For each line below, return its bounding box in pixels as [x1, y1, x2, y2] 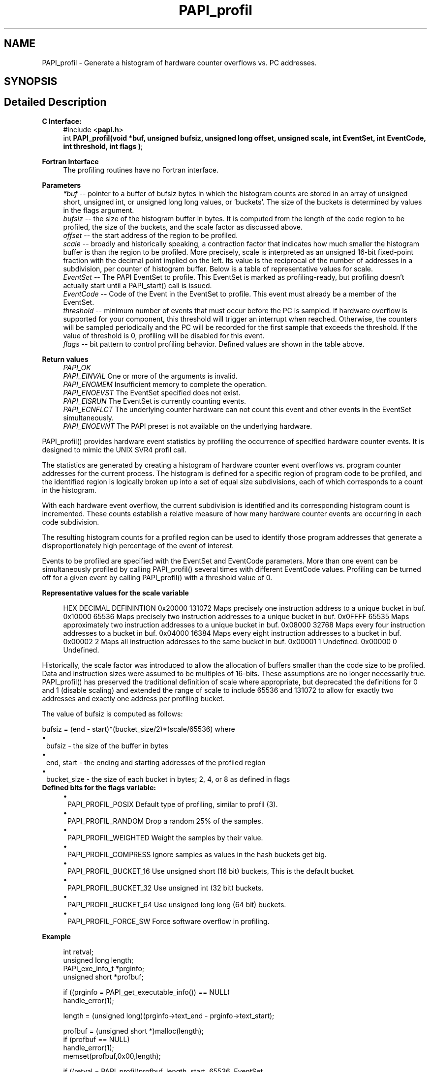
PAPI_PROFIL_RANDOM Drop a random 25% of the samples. [67, 816, 263, 825]
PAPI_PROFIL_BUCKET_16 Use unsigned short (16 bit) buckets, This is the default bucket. [67, 866, 355, 875]
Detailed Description [4, 96, 107, 109]
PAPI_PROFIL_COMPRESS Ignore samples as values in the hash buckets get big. [67, 850, 327, 859]
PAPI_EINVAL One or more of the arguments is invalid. [63, 371, 238, 380]
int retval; [63, 947, 93, 956]
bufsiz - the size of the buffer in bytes [46, 741, 168, 750]
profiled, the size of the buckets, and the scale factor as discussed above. [63, 222, 303, 231]
